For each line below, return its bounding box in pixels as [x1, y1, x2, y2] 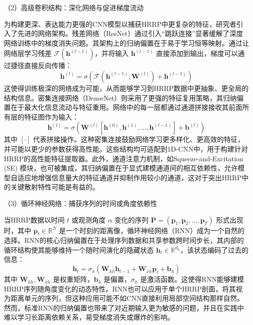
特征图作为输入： [24, 111, 79, 121]
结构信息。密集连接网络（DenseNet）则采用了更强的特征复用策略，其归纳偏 [4, 92, 244, 103]
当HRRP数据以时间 [4, 214, 65, 224]
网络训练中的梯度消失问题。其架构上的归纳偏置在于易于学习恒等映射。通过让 [4, 37, 249, 48]
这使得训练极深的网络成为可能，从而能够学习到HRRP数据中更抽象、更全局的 [4, 83, 249, 93]
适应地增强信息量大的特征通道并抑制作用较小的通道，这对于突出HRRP [17, 172, 242, 182]
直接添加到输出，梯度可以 [156, 48, 238, 58]
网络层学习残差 [4, 48, 52, 58]
